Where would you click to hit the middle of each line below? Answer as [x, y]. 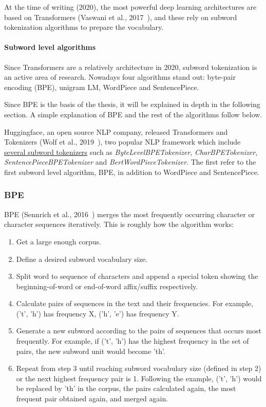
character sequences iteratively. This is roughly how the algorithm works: [119, 224]
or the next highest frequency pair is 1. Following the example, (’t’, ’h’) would [139, 378]
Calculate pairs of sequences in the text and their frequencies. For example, [135, 303]
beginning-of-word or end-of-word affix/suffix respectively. [107, 286]
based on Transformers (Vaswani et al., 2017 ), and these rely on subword [121, 17]
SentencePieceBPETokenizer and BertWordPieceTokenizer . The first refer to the [130, 162]
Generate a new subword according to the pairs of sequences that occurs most [139, 331]
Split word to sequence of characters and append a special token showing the [137, 276]
